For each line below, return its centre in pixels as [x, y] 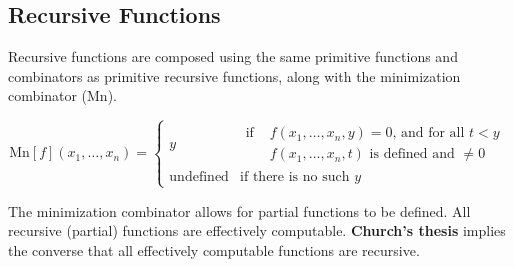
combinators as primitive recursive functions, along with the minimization [234, 75]
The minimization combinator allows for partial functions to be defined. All [239, 210]
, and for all [428, 133]
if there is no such [295, 177]
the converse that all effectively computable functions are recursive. [214, 249]
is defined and [412, 154]
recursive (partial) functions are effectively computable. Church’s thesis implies [257, 230]
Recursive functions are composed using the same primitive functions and [233, 56]
